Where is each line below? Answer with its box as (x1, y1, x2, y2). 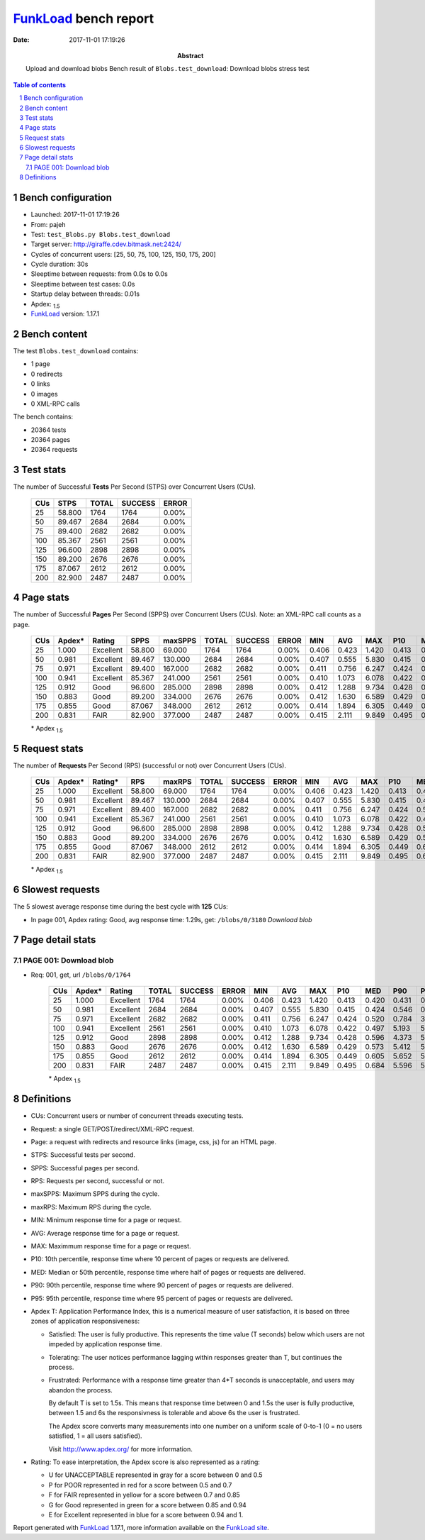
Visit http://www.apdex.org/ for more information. (48, 1444, 193, 1453)
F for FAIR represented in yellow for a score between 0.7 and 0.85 (48, 1490, 240, 1500)
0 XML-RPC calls (30, 399, 81, 408)
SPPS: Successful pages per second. (30, 1163, 140, 1172)
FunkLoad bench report (13, 11, 154, 26)
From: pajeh (30, 220, 66, 228)
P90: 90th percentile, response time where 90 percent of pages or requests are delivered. (30, 1281, 294, 1290)
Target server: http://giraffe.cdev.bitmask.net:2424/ (30, 240, 182, 248)
